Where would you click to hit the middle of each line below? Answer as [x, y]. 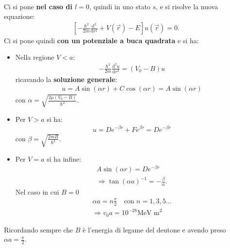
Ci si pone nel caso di [38, 6]
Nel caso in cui [37, 191]
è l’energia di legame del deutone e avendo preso [154, 229]
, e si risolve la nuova [187, 6]
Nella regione [35, 57]
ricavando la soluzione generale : [66, 79]
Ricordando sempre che [39, 229]
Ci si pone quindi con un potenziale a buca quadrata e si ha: [101, 41]
